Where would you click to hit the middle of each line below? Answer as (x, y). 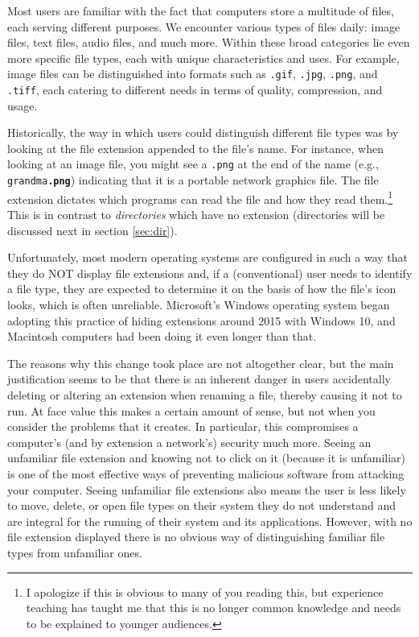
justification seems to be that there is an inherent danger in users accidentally (199, 379)
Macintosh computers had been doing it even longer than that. (162, 336)
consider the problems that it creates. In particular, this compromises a (183, 426)
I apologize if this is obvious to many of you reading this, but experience (205, 591)
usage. (23, 105)
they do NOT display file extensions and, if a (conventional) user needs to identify (210, 273)
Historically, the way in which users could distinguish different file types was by (203, 132)
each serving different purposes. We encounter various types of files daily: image (204, 26)
